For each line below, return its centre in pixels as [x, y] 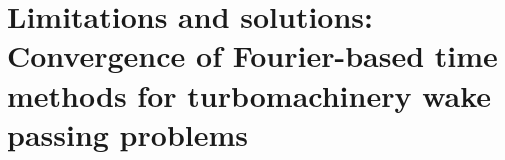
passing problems [127, 133]
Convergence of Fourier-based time [252, 55]
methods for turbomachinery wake [249, 94]
